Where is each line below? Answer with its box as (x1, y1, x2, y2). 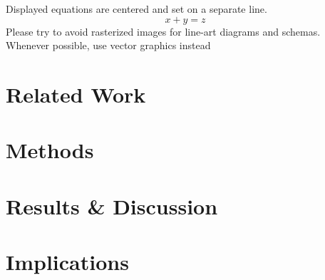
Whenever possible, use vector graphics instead (6, 38, 211, 53)
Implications (6, 247, 129, 276)
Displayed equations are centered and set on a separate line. (6, 1, 267, 16)
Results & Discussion (6, 191, 218, 220)
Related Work (6, 79, 146, 108)
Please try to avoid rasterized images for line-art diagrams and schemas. (6, 24, 321, 38)
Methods (6, 135, 94, 165)
